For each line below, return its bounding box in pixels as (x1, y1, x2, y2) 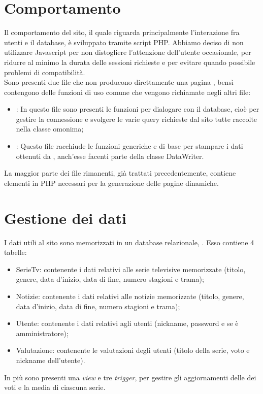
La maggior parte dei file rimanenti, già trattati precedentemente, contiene (4, 168, 236, 178)
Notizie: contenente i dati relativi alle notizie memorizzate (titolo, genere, (16, 290, 244, 301)
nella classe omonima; (16, 123, 84, 134)
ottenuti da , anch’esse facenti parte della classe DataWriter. (16, 150, 204, 161)
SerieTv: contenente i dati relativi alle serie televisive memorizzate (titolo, (16, 264, 246, 274)
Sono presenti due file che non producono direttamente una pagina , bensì (4, 77, 234, 87)
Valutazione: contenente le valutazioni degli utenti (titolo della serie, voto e (16, 345, 250, 355)
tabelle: (4, 247, 27, 257)
